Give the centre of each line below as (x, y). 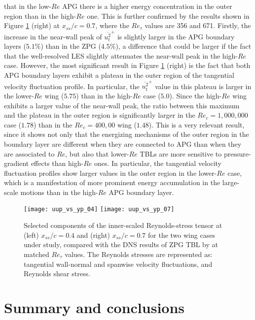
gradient (17, 163)
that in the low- (28, 6)
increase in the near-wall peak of (53, 36)
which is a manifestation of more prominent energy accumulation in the (112, 182)
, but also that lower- (97, 153)
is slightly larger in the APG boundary (176, 36)
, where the (112, 25)
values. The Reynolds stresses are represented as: (139, 254)
